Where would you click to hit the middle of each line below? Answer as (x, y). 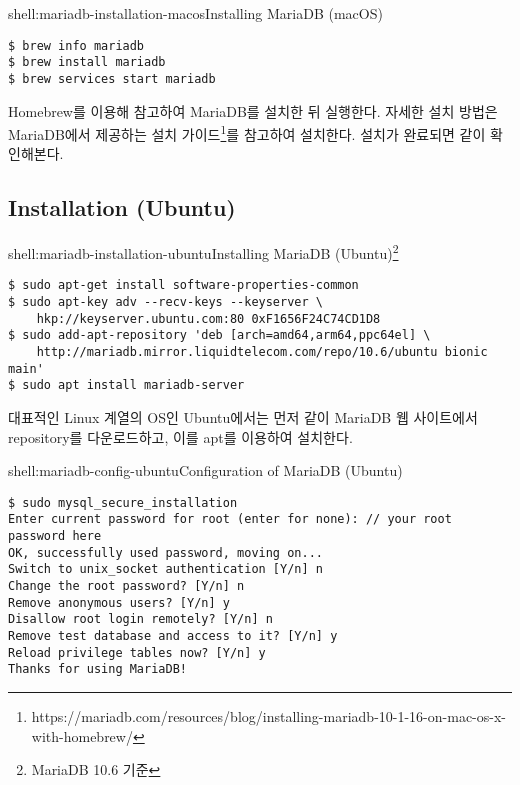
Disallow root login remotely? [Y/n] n (140, 619)
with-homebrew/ (82, 735)
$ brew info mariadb (76, 45)
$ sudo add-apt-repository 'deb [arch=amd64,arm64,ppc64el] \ (219, 335)
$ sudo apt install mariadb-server (126, 385)
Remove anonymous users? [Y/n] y (119, 602)
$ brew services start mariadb (112, 78)
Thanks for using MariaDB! (97, 669)
